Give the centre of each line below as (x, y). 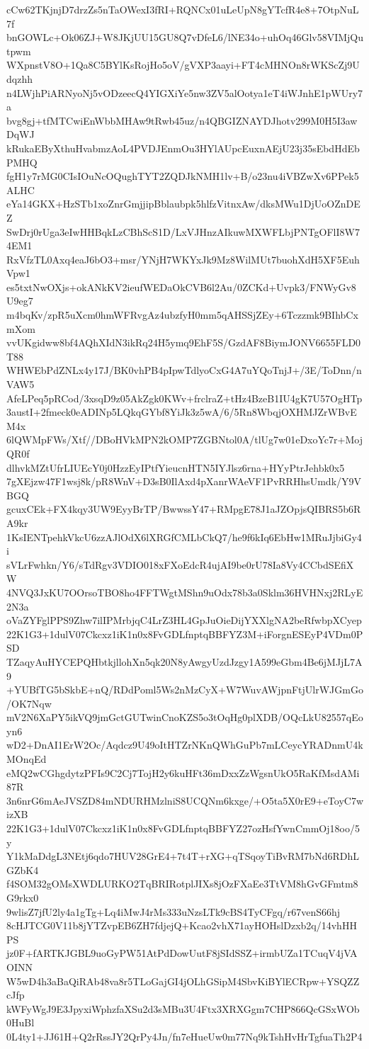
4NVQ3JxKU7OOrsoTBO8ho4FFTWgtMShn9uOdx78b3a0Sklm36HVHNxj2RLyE (185, 592)
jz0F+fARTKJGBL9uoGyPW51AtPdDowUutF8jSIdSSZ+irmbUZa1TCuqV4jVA (182, 953)
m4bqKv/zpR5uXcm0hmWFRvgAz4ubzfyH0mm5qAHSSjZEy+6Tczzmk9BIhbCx (182, 315)
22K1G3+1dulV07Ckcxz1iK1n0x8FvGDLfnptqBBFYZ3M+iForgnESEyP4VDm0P (185, 634)
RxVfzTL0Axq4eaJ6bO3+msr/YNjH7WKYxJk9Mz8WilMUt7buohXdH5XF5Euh (183, 259)
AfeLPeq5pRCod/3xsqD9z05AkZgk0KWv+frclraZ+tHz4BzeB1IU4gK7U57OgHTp (184, 398)
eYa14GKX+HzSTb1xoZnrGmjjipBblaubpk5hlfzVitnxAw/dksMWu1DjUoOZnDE (183, 204)
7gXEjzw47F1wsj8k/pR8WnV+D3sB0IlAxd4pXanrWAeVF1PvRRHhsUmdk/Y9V (184, 481)
